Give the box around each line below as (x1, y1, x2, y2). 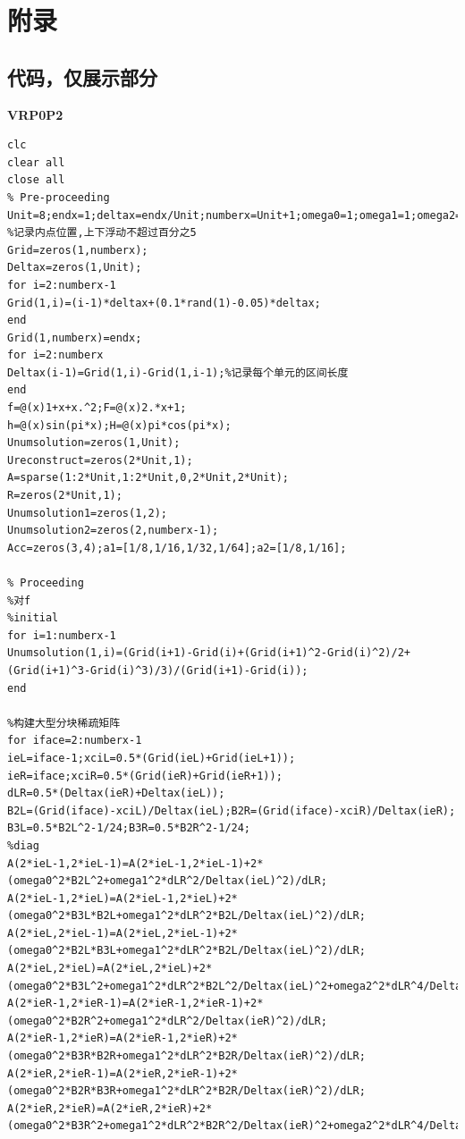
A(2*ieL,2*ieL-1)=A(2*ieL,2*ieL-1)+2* (7, 926, 238, 940)
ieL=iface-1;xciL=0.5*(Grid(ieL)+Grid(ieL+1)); (7, 751, 296, 764)
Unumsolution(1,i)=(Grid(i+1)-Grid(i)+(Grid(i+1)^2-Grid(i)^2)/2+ (7, 646, 411, 660)
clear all (7, 156, 65, 169)
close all (7, 173, 65, 187)
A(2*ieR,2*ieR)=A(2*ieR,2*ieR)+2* (7, 1101, 213, 1115)
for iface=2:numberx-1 (7, 734, 142, 747)
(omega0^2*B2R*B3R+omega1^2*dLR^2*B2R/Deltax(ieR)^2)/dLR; (7, 1084, 366, 1098)
